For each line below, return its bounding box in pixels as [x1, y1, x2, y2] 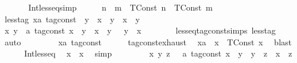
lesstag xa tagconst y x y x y [4, 12, 140, 25]
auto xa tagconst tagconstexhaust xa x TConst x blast [4, 35, 292, 48]
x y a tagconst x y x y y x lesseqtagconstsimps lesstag [4, 24, 276, 37]
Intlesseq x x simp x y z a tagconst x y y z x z [24, 47, 292, 59]
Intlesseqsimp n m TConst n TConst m [28, 1, 213, 13]
